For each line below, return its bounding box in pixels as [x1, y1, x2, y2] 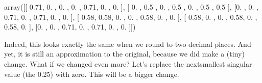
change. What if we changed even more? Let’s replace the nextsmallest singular [4, 58, 252, 69]
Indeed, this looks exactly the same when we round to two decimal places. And [4, 38, 251, 49]
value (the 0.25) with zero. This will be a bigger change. [4, 68, 179, 79]
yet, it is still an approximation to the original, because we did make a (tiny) [4, 48, 245, 59]
